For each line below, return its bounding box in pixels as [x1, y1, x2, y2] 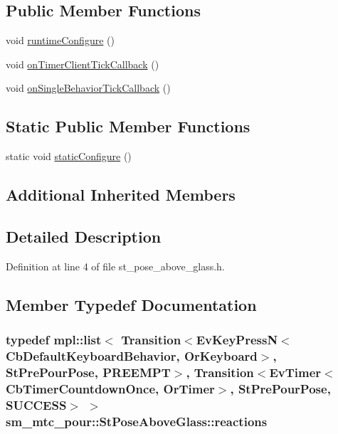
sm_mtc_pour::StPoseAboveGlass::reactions [6, 412, 268, 430]
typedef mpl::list [6, 331, 102, 349]
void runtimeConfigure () [6, 33, 115, 48]
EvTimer [269, 363, 322, 381]
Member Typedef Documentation [6, 293, 257, 315]
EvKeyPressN [196, 331, 278, 349]
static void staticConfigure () [6, 149, 132, 164]
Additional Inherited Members [6, 184, 236, 206]
